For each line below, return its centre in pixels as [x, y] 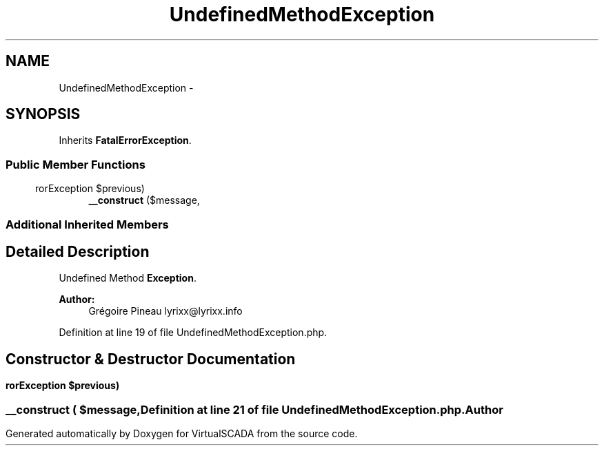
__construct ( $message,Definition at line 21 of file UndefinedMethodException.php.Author [254, 409]
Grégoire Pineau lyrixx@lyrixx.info [165, 311]
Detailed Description [78, 251]
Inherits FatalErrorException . [125, 140]
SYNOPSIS [43, 114]
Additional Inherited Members [87, 224]
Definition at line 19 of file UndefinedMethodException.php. [193, 333]
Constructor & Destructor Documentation [151, 359]
